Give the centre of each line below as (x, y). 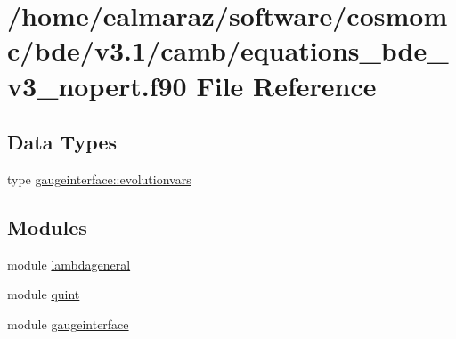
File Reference (286, 85)
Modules (47, 226)
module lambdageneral (69, 264)
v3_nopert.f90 (97, 85)
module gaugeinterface (68, 323)
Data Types (62, 142)
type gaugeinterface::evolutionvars (99, 178)
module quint (44, 294)
